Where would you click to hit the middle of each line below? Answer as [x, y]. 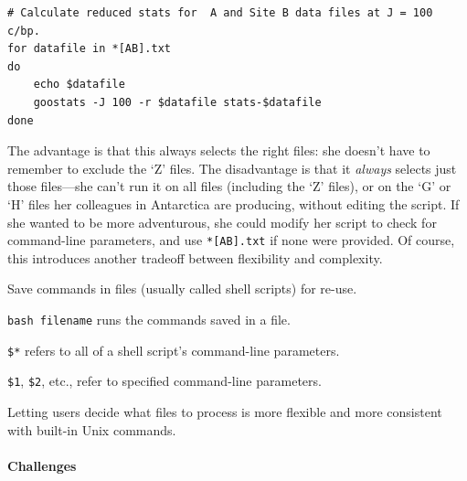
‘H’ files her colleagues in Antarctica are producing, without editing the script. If [233, 203]
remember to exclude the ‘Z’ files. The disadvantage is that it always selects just [232, 168]
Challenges [42, 465]
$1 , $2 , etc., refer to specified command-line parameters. [165, 381]
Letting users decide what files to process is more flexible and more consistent [225, 411]
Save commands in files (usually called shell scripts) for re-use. [182, 289]
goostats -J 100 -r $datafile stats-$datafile [177, 102]
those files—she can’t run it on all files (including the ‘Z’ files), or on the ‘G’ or [229, 186]
